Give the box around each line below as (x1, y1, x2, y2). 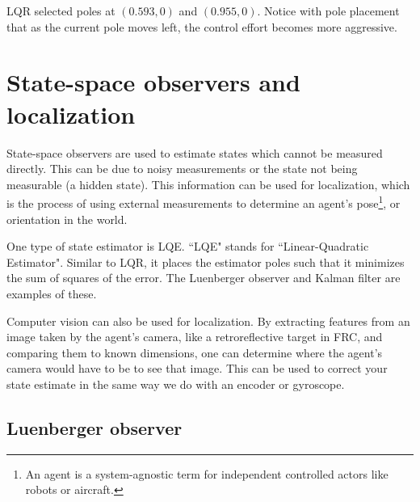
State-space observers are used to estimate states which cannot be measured (6, 144, 383, 161)
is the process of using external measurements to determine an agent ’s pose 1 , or (6, 192, 401, 211)
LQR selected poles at (6, 2, 115, 19)
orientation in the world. (6, 210, 128, 227)
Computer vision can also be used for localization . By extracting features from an (6, 312, 410, 329)
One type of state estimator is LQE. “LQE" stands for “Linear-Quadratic (6, 238, 369, 255)
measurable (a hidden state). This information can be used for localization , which (6, 175, 410, 192)
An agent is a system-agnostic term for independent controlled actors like (25, 465, 388, 482)
